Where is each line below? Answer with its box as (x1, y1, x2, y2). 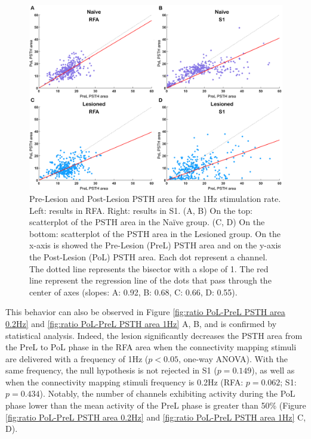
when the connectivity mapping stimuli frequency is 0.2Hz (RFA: (5, 375, 244, 388)
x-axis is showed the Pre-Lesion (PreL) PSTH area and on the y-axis (29, 239, 281, 251)
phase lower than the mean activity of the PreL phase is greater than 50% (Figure (5, 399, 306, 412)
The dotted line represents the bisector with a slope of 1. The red (29, 262, 269, 275)
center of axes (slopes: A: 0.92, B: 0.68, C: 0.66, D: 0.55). (29, 285, 238, 298)
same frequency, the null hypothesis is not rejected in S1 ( (5, 364, 217, 376)
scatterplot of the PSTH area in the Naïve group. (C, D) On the (29, 216, 265, 228)
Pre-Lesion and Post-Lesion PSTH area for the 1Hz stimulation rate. (29, 192, 281, 204)
